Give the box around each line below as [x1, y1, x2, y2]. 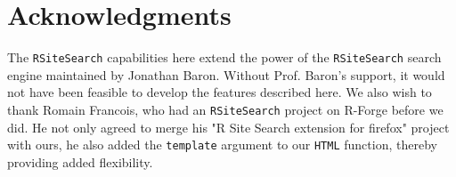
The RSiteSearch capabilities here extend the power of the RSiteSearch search [7, 48, 442, 67]
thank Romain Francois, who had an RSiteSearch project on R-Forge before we [7, 100, 444, 118]
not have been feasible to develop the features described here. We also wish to [7, 83, 432, 101]
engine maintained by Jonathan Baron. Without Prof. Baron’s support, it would [7, 65, 445, 84]
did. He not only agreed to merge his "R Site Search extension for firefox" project [7, 117, 450, 136]
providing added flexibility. [7, 152, 153, 171]
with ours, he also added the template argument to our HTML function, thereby [7, 135, 437, 154]
